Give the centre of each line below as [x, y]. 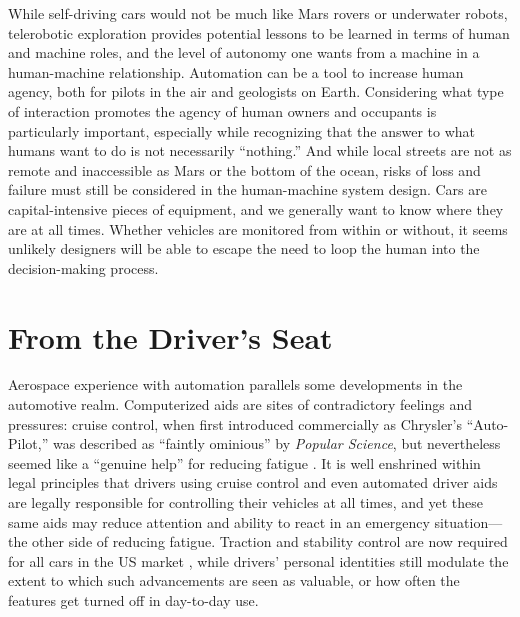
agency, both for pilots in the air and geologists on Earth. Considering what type [256, 91]
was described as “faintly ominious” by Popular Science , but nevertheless [276, 443]
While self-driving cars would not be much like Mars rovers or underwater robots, [258, 13]
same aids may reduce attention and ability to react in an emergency [219, 521]
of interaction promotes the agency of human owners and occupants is [222, 110]
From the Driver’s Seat [170, 336]
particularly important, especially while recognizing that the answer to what [242, 130]
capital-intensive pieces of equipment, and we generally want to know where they [256, 208]
